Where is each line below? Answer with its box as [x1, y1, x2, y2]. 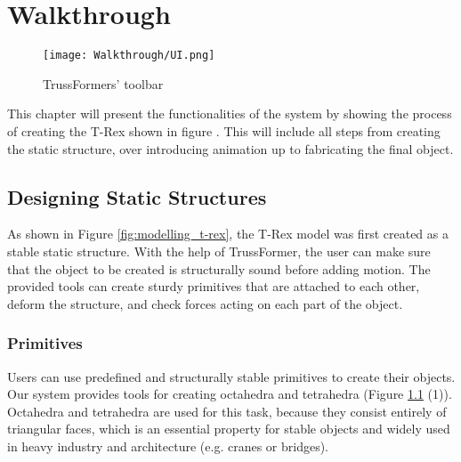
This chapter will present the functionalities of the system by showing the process [7, 104, 452, 123]
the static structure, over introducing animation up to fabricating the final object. [7, 139, 454, 158]
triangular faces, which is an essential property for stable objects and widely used [7, 419, 450, 438]
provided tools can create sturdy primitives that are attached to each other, [7, 277, 420, 296]
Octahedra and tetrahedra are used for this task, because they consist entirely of [7, 401, 447, 420]
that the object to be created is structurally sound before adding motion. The [7, 259, 431, 278]
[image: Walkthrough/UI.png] [43, 49, 215, 62]
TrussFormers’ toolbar [43, 74, 164, 93]
